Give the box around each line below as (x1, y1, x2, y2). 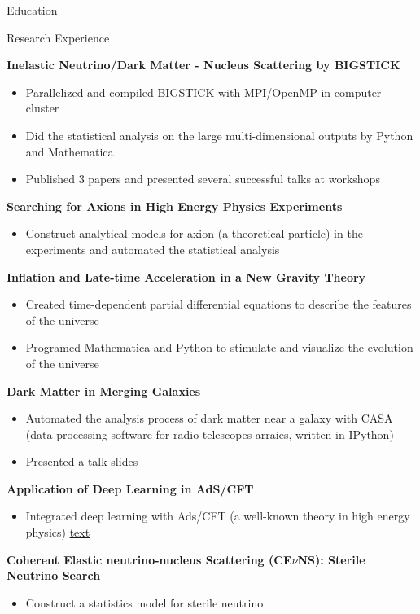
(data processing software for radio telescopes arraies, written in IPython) (25, 425, 394, 442)
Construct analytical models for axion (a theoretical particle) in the (25, 225, 363, 242)
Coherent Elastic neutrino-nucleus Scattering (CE (7, 550, 292, 568)
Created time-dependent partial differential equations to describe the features (25, 296, 412, 313)
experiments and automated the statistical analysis (25, 240, 280, 257)
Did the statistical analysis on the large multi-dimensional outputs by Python (25, 126, 413, 143)
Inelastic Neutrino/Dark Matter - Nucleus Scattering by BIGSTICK (7, 56, 400, 73)
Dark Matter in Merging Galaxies (7, 382, 201, 399)
